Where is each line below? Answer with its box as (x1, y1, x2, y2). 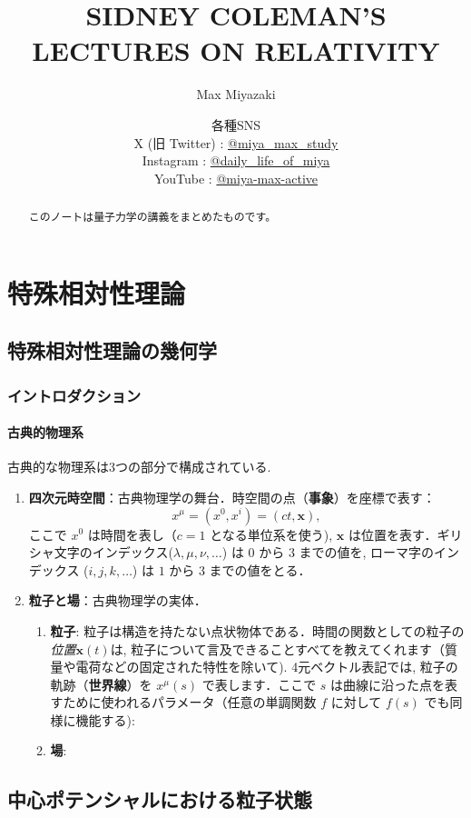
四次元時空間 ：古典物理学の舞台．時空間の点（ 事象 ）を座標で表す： (28, 487, 436, 506)
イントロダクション (7, 384, 142, 406)
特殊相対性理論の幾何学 (7, 336, 217, 364)
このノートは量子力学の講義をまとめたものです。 (28, 209, 277, 224)
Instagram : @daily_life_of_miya (142, 151, 330, 170)
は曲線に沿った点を (330, 674, 446, 693)
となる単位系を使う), (210, 524, 333, 544)
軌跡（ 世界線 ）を (50, 674, 152, 693)
